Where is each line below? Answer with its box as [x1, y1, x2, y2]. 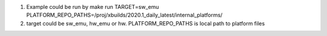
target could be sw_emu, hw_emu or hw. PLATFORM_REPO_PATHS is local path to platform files [26, 19, 265, 27]
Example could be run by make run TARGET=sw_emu [26, 4, 159, 10]
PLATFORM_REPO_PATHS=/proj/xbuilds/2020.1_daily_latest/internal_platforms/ [26, 12, 223, 19]
